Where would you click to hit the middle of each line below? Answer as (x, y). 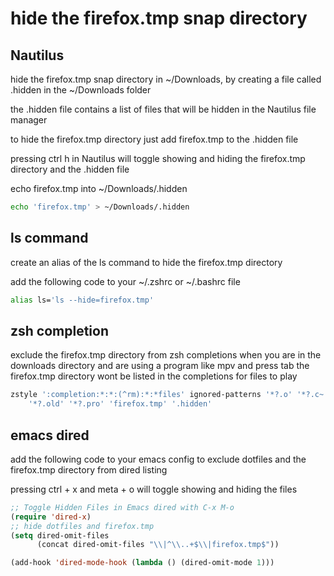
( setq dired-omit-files (60, 535)
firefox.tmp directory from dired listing (89, 469)
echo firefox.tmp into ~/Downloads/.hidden (99, 188)
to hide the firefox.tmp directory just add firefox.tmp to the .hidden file (154, 139)
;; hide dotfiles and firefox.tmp (82, 526)
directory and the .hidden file (70, 169)
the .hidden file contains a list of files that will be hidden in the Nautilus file (163, 109)
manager (29, 120)
